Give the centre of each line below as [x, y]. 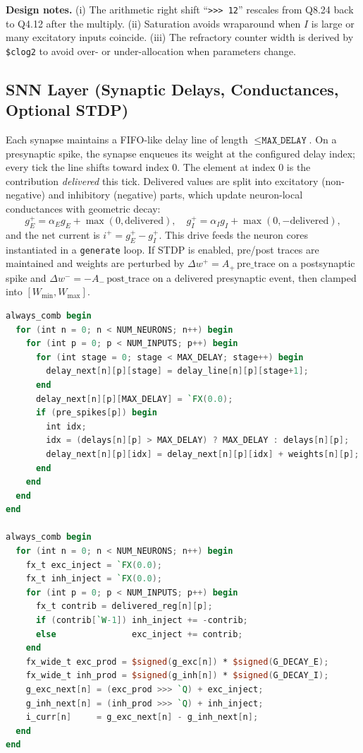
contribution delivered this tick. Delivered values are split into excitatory [162, 180]
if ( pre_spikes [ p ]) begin [96, 413]
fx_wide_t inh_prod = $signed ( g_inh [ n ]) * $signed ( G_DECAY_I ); [177, 676]
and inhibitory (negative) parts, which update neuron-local [176, 195]
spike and [26, 277]
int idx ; [66, 426]
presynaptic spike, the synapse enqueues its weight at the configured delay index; [180, 153]
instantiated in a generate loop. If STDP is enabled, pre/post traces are [162, 249]
